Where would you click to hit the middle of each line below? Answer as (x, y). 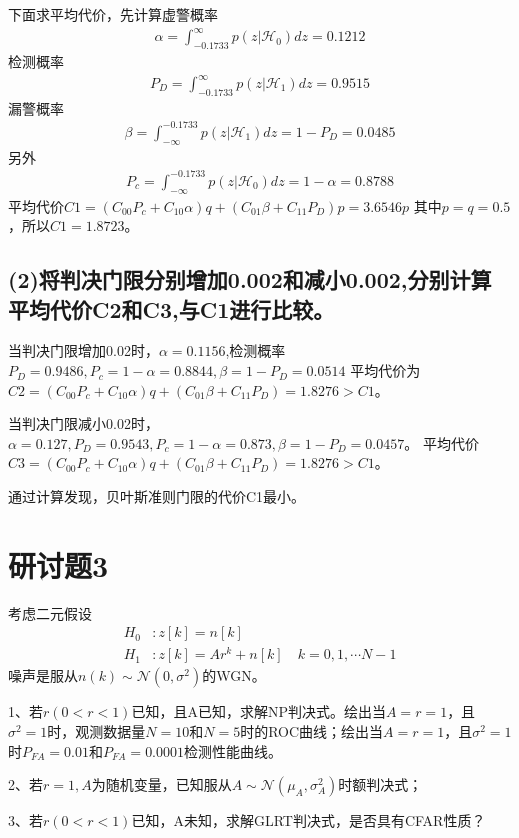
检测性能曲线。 (233, 750)
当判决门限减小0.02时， (83, 423)
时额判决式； (380, 784)
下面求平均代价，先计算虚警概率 (113, 14)
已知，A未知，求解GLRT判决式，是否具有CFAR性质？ (308, 820)
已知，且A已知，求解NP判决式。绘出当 (258, 711)
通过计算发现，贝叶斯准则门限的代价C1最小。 (157, 496)
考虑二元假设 (50, 612)
